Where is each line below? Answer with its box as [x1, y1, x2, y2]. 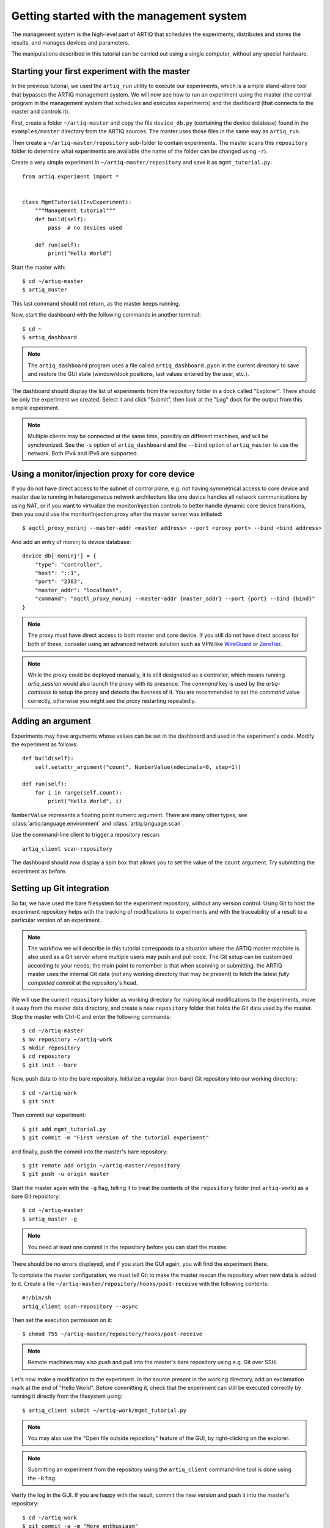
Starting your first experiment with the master [11, 66, 191, 76]
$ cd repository [22, 1053, 71, 1060]
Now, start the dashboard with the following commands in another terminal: [11, 311, 201, 318]
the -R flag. [28, 1474, 57, 1482]
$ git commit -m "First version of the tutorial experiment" [22, 1134, 209, 1141]
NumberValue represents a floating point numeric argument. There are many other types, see [11, 811, 248, 818]
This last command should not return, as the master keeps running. [11, 299, 180, 307]
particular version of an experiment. [11, 917, 102, 924]
